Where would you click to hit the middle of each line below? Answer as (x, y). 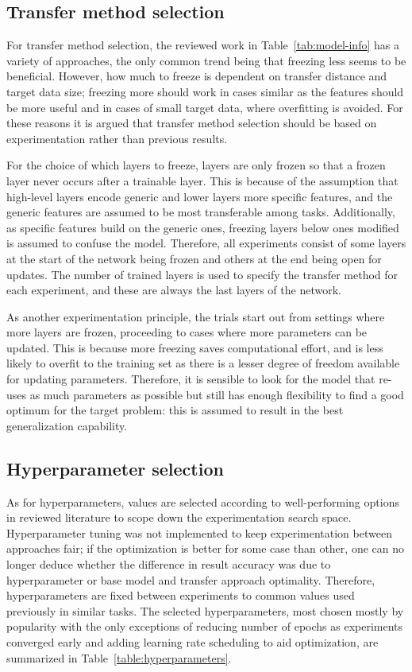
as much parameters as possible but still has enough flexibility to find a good (217, 394)
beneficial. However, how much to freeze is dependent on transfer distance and (197, 76)
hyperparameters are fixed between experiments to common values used (181, 595)
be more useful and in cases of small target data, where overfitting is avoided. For (205, 107)
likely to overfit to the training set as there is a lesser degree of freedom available (203, 363)
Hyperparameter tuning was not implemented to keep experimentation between (199, 532)
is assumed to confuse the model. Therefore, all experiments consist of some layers (206, 243)
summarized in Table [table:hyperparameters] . (119, 657)
